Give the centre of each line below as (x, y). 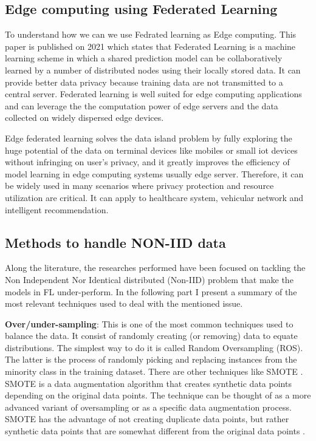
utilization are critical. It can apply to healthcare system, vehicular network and (154, 197)
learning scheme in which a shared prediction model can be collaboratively (144, 58)
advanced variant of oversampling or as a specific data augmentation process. (148, 407)
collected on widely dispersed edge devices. (84, 118)
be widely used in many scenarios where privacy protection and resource (139, 186)
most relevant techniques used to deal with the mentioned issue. (124, 303)
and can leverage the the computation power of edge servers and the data (142, 105)
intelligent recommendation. (57, 209)
